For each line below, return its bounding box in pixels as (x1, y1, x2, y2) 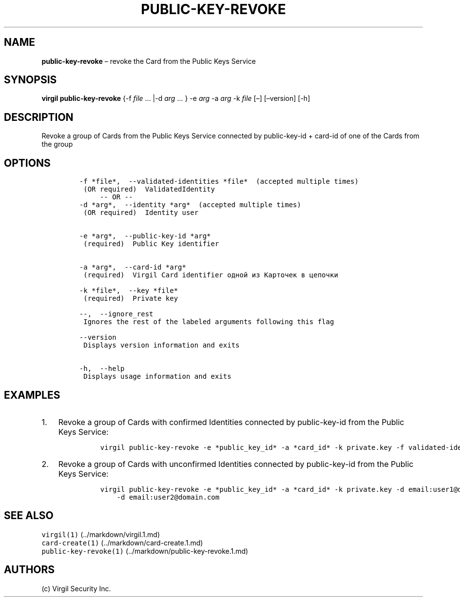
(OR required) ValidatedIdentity (83, 185, 215, 194)
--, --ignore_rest (79, 310, 153, 318)
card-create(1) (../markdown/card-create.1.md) (41, 538, 203, 547)
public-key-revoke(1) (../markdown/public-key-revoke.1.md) (41, 546, 249, 555)
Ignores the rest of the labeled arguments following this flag (83, 318, 334, 326)
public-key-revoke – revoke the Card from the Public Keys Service (41, 57, 256, 65)
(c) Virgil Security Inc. (41, 584, 111, 593)
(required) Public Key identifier (83, 240, 219, 248)
